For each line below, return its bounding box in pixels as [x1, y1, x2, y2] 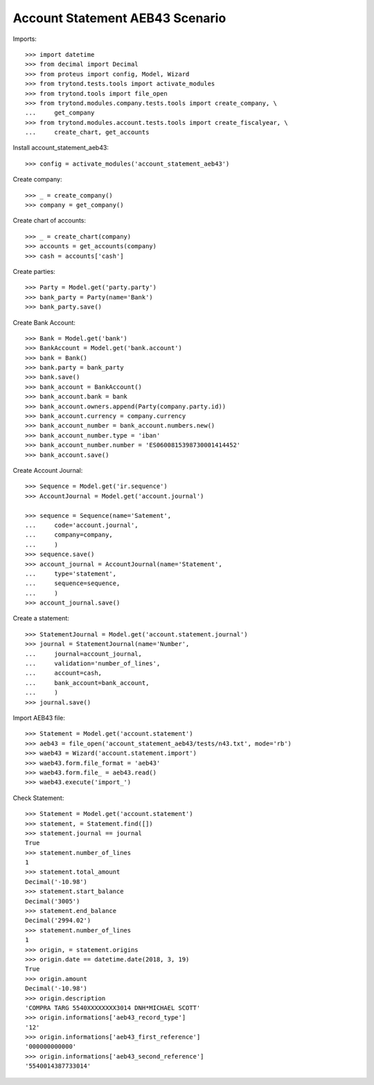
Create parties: [12, 267, 55, 275]
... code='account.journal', [25, 521, 139, 529]
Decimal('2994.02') [25, 917, 91, 925]
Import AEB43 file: [12, 713, 66, 722]
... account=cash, [25, 669, 103, 677]
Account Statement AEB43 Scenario [12, 10, 226, 26]
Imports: [12, 35, 37, 43]
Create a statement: [12, 614, 69, 623]
